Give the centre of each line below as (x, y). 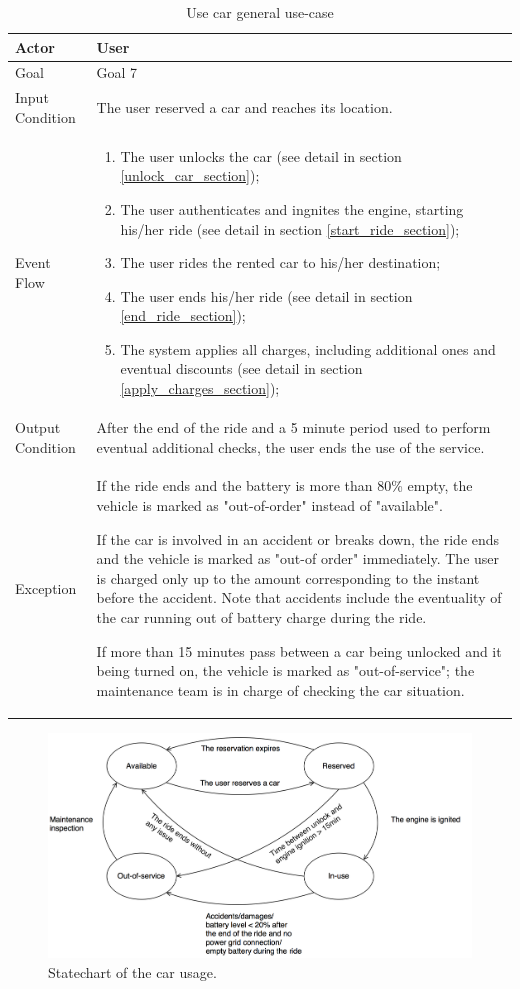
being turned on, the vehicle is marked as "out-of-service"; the (285, 670)
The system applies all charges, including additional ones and (308, 348)
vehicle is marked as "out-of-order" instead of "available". (269, 504)
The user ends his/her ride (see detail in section (266, 295)
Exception (46, 587)
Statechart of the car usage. (132, 971)
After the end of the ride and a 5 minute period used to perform (293, 426)
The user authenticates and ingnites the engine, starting (292, 208)
